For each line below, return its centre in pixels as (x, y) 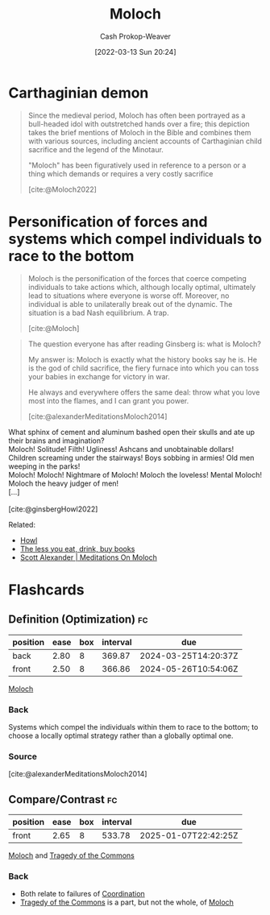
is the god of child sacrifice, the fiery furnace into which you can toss (143, 368)
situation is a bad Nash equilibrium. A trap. (98, 313)
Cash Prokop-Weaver (135, 36)
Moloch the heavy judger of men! (64, 483)
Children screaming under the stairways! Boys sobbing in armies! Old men (131, 457)
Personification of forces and (108, 222)
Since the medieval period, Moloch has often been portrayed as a (137, 115)
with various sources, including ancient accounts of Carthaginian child (145, 141)
